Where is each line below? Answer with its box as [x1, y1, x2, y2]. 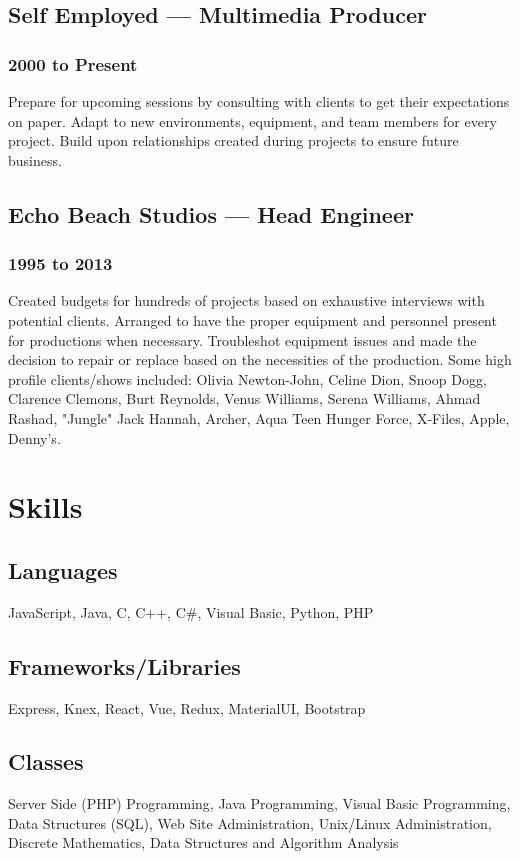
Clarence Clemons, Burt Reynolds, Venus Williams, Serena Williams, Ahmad [8, 388, 481, 409]
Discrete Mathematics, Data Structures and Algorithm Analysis [8, 832, 399, 853]
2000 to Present [8, 51, 138, 76]
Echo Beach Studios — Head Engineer [8, 198, 414, 229]
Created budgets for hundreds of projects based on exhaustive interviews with [8, 290, 485, 311]
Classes [8, 746, 84, 777]
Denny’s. [8, 427, 61, 448]
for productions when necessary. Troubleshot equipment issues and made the [8, 329, 477, 350]
